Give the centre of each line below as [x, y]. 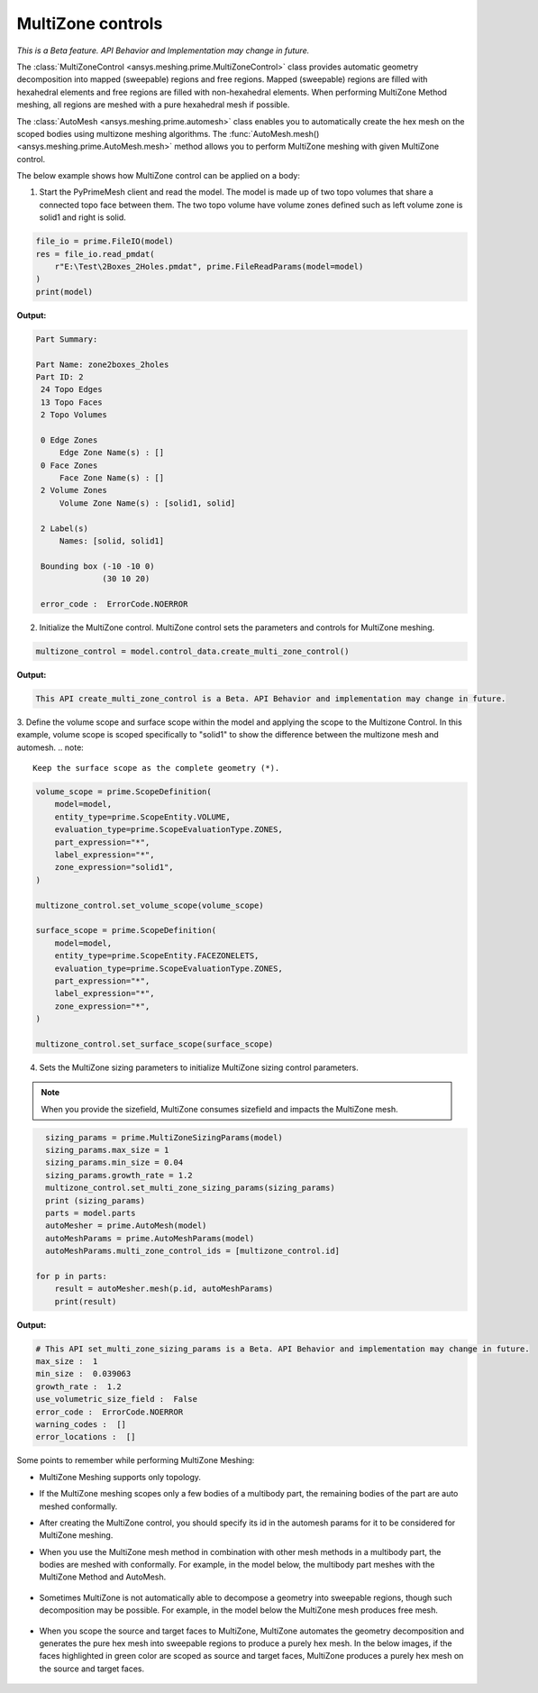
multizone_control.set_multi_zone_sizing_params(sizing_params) [190, 1188]
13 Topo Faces [72, 402]
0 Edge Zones [69, 440]
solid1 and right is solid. [82, 217]
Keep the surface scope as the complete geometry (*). [156, 768]
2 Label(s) [65, 528]
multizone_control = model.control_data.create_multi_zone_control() [192, 651]
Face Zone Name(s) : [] [112, 478]
